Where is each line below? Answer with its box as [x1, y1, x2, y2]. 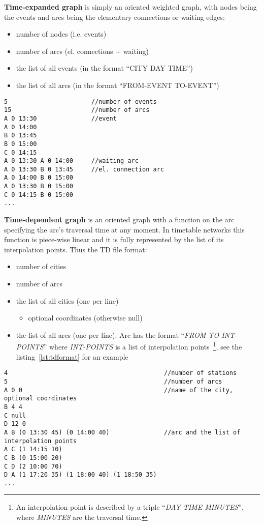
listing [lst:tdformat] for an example [16, 351, 128, 362]
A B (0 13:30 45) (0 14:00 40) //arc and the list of [4, 428, 241, 436]
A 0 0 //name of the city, [4, 386, 234, 394]
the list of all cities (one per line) [16, 295, 119, 306]
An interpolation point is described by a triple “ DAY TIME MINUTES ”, [16, 502, 244, 512]
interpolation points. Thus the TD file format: [4, 244, 147, 254]
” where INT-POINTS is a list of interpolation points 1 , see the [43, 340, 242, 352]
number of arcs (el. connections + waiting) [16, 45, 149, 56]
